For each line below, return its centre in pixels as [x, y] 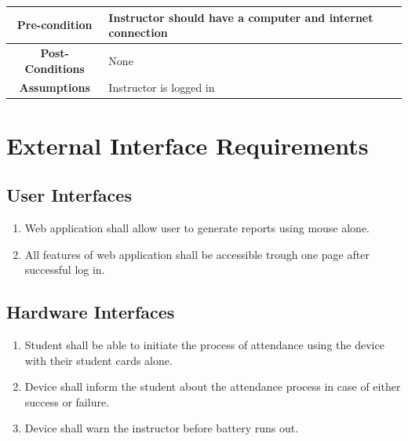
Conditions [55, 68]
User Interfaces [69, 195]
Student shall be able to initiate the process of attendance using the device [204, 345]
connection [138, 33]
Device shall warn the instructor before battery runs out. [162, 428]
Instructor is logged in [162, 87]
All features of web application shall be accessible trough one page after [197, 254]
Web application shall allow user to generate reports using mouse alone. [197, 228]
